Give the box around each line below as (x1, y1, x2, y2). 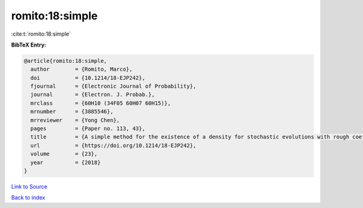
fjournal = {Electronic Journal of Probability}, (30, 83, 197, 90)
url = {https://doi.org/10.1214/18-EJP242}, (30, 142, 197, 149)
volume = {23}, (30, 151, 98, 157)
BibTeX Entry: (11, 41, 47, 48)
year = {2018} (30, 159, 101, 166)
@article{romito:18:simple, (24, 57, 107, 64)
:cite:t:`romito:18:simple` (11, 30, 71, 37)
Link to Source (11, 183, 48, 190)
